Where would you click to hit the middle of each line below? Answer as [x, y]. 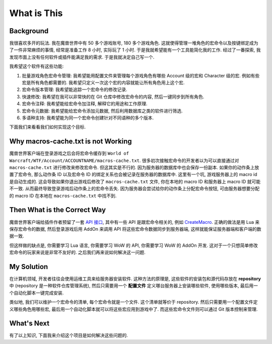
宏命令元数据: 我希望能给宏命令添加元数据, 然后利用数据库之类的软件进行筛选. [102, 111]
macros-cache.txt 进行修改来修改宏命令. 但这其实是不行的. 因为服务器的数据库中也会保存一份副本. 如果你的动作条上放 [134, 167]
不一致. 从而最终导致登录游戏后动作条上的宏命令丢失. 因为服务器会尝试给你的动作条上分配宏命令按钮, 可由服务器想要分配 [134, 189]
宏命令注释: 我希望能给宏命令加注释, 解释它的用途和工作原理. [85, 104]
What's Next [29, 324]
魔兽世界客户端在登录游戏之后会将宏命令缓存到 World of [69, 153]
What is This [36, 13]
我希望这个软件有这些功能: [37, 66]
